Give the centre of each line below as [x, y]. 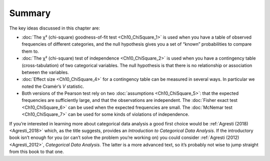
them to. [30, 51]
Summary [30, 13]
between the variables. [45, 72]
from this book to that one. [37, 152]
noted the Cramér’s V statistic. [53, 86]
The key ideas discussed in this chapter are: [54, 28]
